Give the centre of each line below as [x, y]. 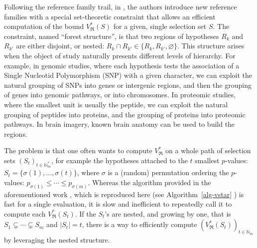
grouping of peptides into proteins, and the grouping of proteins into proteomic [125, 114]
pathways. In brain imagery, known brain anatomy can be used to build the [120, 124]
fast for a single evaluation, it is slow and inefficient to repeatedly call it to [118, 204]
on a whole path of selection [208, 150]
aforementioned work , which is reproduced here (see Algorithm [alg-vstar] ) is [124, 194]
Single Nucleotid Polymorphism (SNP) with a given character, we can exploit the [128, 75]
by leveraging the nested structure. [57, 239]
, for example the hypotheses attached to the [119, 160]
